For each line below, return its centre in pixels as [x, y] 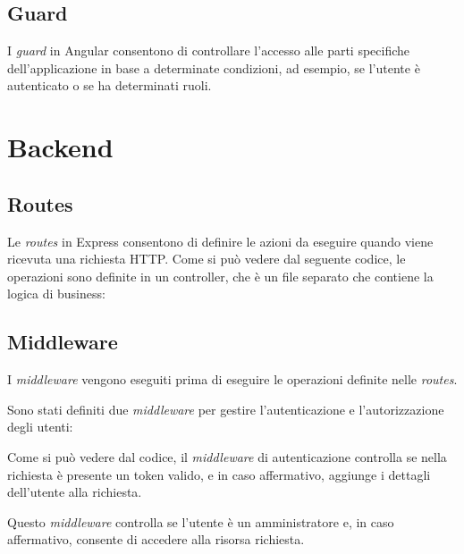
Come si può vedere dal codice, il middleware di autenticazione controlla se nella [227, 456]
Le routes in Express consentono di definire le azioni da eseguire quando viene [220, 241]
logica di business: [56, 294]
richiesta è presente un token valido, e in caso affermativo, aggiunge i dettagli [219, 474]
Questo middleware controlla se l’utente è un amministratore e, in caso [201, 521]
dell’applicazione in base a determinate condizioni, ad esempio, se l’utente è [214, 67]
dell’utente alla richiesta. [75, 492]
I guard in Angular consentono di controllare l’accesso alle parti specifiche [209, 50]
